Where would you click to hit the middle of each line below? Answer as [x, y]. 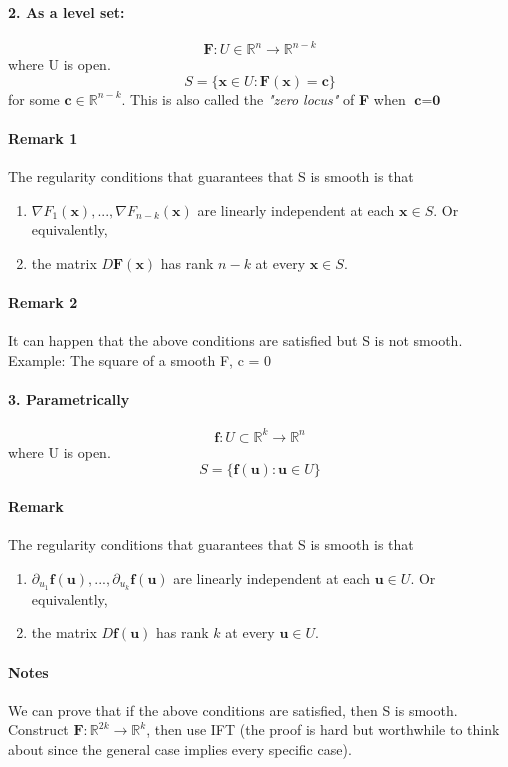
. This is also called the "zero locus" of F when [263, 98]
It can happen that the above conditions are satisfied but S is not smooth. [235, 340]
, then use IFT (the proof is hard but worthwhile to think [323, 729]
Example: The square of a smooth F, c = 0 [140, 360]
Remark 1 [43, 138]
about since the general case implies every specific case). [180, 748]
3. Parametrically [69, 399]
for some [34, 98]
